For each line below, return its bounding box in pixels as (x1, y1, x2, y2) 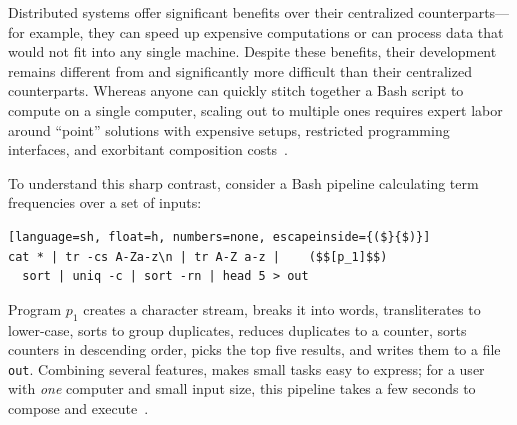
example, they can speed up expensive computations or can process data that (29, 21, 504, 42)
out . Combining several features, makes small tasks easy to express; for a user (8, 358, 485, 379)
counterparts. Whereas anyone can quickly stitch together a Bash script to (8, 80, 464, 101)
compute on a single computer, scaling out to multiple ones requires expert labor (8, 99, 503, 120)
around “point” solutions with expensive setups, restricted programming (8, 119, 450, 140)
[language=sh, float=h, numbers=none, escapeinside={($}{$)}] (8, 229, 431, 244)
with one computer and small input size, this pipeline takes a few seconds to (8, 378, 476, 399)
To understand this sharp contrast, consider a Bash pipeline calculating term (8, 172, 479, 193)
